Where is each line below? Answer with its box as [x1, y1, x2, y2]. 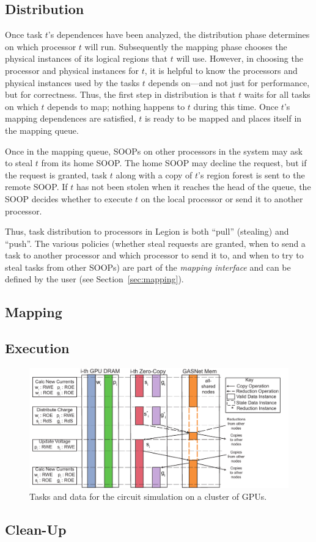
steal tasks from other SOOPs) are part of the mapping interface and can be [5, 260, 291, 273]
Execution [5, 339, 70, 357]
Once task [5, 28, 43, 41]
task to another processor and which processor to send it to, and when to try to [5, 249, 304, 262]
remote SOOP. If [5, 180, 68, 193]
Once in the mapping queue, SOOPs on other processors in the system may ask [5, 144, 303, 157]
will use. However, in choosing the [176, 52, 303, 65]
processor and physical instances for [5, 64, 139, 76]
